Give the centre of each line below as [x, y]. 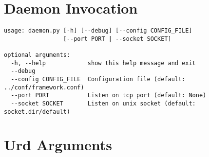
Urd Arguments [58, 144]
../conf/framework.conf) [44, 87]
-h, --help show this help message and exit [103, 63]
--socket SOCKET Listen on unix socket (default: [103, 104]
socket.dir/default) [37, 112]
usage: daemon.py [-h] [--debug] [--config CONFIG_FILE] [98, 31]
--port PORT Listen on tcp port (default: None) [109, 96]
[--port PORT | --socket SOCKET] [117, 39]
